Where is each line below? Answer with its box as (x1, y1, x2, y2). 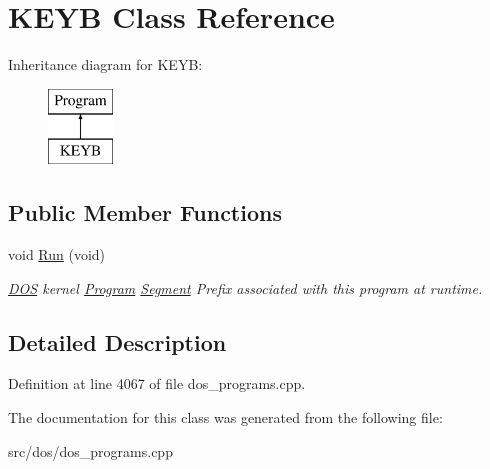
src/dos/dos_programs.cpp (8, 440, 173, 461)
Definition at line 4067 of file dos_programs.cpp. (8, 373, 306, 394)
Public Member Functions (8, 197, 282, 228)
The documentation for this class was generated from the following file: (8, 407, 443, 428)
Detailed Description (8, 326, 227, 357)
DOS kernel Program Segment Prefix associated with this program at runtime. (8, 277, 483, 298)
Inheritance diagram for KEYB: (8, 54, 203, 75)
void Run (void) (8, 244, 106, 265)
